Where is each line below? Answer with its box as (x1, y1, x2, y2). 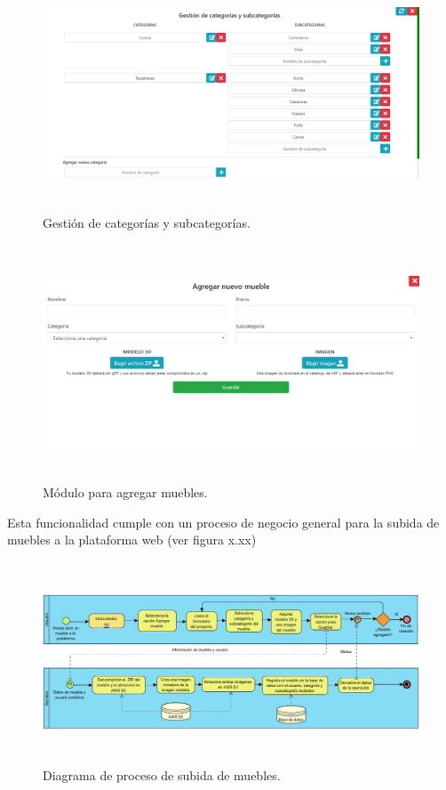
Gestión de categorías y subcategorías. (43, 214, 251, 232)
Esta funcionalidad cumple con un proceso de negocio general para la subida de (7, 512, 440, 531)
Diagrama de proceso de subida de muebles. (43, 766, 281, 785)
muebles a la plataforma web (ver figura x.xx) (7, 530, 257, 549)
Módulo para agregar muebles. (43, 482, 208, 501)
